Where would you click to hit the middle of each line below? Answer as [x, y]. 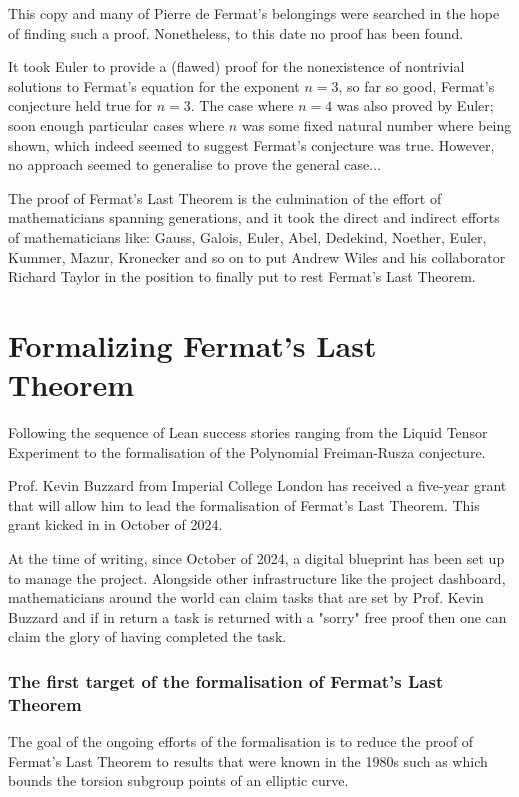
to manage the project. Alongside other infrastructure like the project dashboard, [257, 577]
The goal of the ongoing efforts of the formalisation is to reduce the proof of [241, 741]
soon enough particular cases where [116, 124]
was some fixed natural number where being [376, 124]
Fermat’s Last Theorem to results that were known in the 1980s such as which [248, 760]
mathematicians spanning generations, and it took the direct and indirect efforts [254, 217]
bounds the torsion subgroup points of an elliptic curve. [178, 780]
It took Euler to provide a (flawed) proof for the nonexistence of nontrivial [236, 66]
